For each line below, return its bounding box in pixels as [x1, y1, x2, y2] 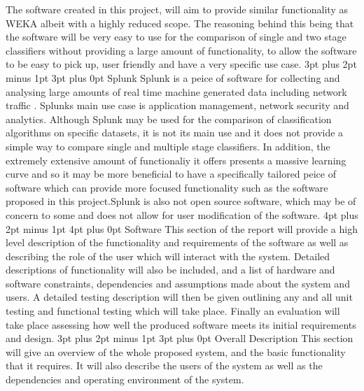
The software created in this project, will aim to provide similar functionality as [6, 2, 348, 16]
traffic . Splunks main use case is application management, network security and [6, 98, 349, 113]
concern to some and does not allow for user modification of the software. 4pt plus [6, 207, 358, 222]
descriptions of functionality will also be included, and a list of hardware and [6, 262, 335, 277]
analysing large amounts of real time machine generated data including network [6, 84, 347, 99]
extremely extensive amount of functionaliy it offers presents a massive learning [6, 152, 346, 167]
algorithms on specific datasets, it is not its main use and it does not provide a [6, 125, 344, 140]
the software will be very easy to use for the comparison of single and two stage [6, 29, 346, 44]
